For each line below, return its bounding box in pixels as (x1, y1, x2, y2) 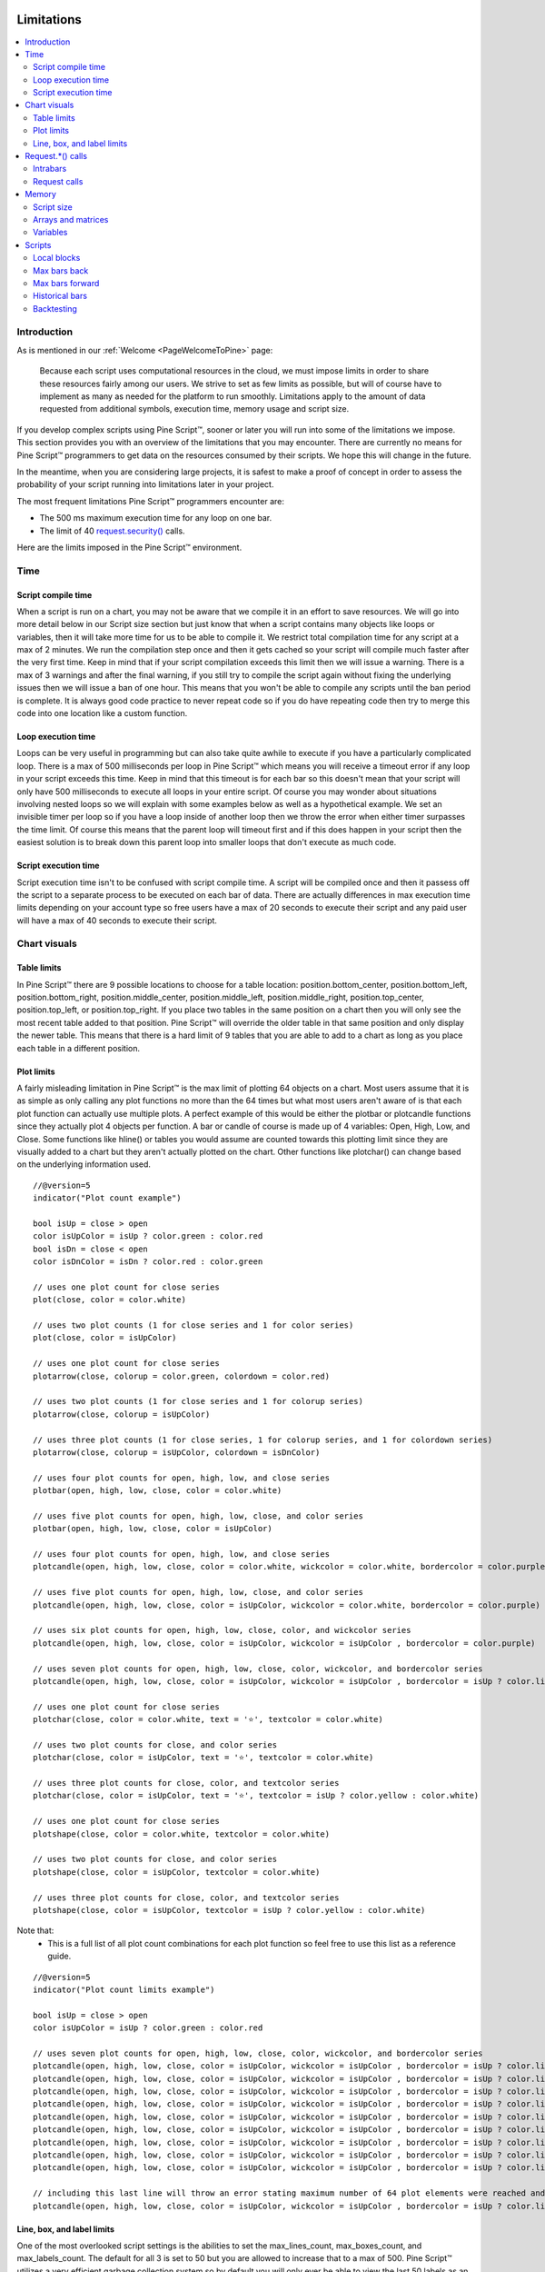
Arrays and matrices (33, 214, 109, 224)
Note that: (16, 1925, 54, 1936)
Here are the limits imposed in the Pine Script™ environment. (16, 542, 243, 553)
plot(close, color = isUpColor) (33, 1332, 177, 1343)
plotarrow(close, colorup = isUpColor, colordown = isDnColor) (33, 1447, 321, 1458)
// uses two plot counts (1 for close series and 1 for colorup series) (33, 1396, 363, 1407)
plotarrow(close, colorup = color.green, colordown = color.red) (33, 1370, 331, 1381)
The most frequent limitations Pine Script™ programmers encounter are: (16, 495, 285, 506)
